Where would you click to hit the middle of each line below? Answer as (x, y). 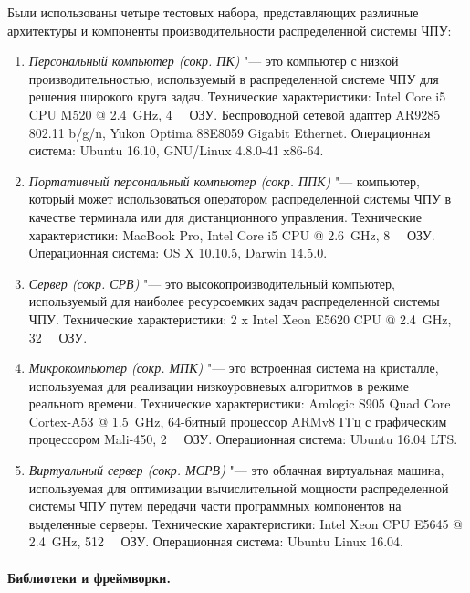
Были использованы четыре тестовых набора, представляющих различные (213, 12)
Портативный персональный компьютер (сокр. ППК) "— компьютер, (224, 180)
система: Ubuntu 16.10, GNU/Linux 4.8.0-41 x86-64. (176, 150)
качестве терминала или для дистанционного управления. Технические (225, 216)
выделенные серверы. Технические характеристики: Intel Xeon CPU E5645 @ (246, 523)
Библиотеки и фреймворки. (89, 577)
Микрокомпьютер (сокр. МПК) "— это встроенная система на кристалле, (234, 368)
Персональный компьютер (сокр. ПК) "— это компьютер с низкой (214, 61)
